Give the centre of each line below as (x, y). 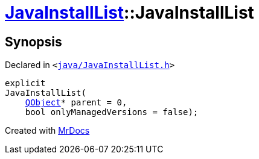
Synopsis (34, 42)
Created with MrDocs (47, 131)
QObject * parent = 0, (76, 103)
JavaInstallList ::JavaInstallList (129, 13)
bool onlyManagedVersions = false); (112, 112)
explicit (25, 83)
